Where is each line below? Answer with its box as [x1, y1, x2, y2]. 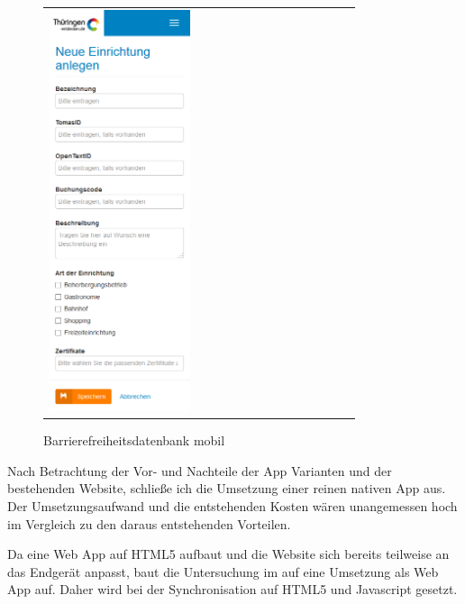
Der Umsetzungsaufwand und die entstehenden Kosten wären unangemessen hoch [7, 497, 458, 515]
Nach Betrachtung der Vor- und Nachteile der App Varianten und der [7, 461, 392, 480]
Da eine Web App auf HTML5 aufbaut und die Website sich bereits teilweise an [7, 545, 450, 563]
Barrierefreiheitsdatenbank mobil [43, 431, 225, 450]
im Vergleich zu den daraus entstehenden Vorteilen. [7, 514, 291, 533]
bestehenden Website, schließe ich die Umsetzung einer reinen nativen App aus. [7, 479, 446, 498]
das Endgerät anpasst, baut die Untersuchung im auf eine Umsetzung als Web [7, 562, 439, 581]
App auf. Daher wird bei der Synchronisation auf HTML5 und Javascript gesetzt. [7, 580, 458, 599]
